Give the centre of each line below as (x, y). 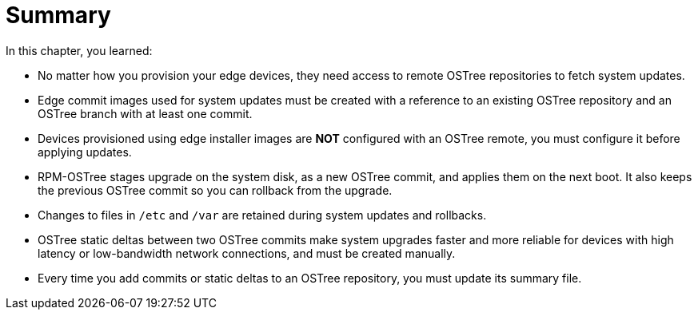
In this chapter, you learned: (79, 50)
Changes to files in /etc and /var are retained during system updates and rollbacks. (262, 215)
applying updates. (85, 152)
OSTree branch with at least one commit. (145, 113)
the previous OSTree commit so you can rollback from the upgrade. (215, 190)
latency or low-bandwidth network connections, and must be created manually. (247, 253)
